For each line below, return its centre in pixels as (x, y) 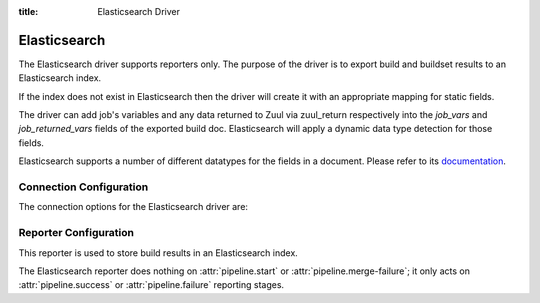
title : (28, 11)
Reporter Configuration (76, 233)
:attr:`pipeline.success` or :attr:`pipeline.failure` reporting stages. (151, 285)
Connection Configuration (83, 187)
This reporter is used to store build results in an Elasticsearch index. (158, 252)
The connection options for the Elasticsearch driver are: (133, 207)
